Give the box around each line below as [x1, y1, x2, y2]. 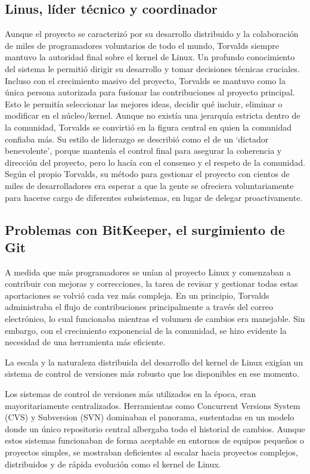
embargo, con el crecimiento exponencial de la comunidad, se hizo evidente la [5, 324, 287, 336]
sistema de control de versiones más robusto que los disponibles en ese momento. [5, 367, 299, 380]
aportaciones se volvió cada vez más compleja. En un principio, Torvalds [5, 289, 269, 301]
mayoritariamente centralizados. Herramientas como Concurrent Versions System [5, 399, 300, 411]
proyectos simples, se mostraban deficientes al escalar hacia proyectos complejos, [5, 446, 298, 458]
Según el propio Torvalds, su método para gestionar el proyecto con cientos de [5, 168, 290, 180]
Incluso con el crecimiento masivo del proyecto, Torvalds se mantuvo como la [5, 74, 286, 86]
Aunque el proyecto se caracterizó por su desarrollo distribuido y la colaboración [5, 27, 299, 40]
